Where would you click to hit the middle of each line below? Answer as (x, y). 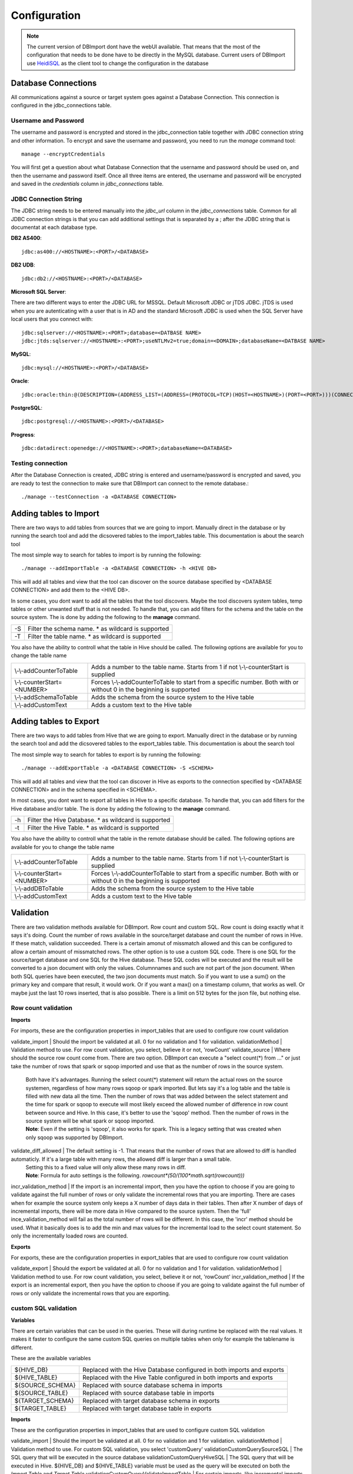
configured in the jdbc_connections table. (61, 106)
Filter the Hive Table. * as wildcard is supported (93, 828)
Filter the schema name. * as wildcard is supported (98, 629)
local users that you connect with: (52, 319)
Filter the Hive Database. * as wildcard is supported (99, 820)
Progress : (23, 435)
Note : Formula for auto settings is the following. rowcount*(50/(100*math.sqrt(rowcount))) (135, 1176)
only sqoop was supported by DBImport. (75, 1137)
